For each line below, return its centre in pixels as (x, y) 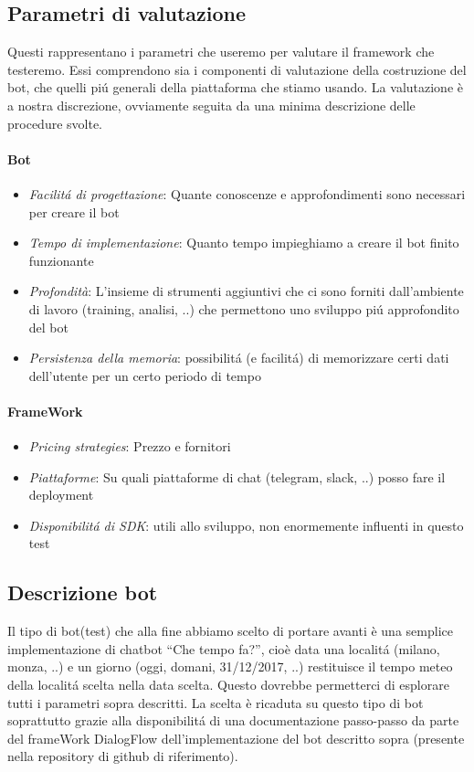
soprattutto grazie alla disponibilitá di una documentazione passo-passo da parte (233, 720)
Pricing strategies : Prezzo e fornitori (130, 446)
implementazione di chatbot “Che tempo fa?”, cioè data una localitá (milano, (224, 648)
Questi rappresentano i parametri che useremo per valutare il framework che (221, 52)
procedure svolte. (55, 123)
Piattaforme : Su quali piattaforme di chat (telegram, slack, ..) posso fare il (237, 476)
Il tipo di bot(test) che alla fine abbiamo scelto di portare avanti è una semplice (230, 631)
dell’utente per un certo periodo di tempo (145, 375)
